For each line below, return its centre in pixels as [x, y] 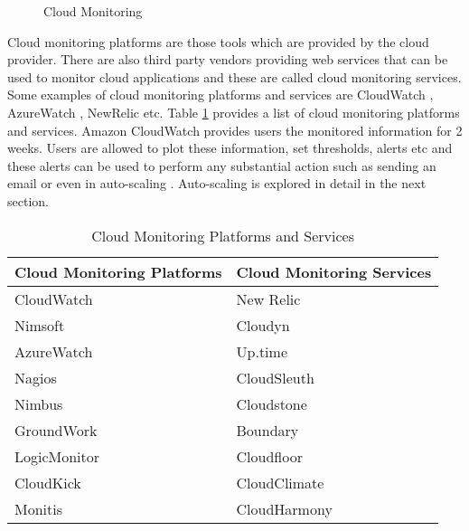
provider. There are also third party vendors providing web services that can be [228, 59]
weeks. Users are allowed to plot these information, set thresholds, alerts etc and [230, 148]
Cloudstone [272, 403]
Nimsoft [40, 325]
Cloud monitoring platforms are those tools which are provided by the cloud [218, 41]
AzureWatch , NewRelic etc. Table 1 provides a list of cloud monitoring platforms [234, 112]
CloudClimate [280, 482]
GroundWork [56, 430]
